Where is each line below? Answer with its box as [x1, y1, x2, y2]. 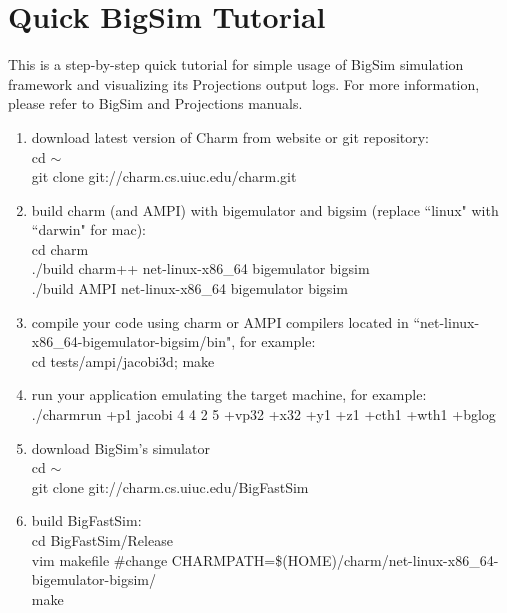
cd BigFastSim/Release [31, 530, 173, 550]
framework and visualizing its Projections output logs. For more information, [8, 73, 480, 94]
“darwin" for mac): [31, 219, 147, 240]
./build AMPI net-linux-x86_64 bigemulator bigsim [31, 278, 348, 299]
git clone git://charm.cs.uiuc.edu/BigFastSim [31, 476, 309, 497]
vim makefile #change [31, 549, 168, 570]
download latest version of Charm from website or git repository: [31, 126, 430, 147]
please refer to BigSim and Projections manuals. [8, 93, 303, 114]
